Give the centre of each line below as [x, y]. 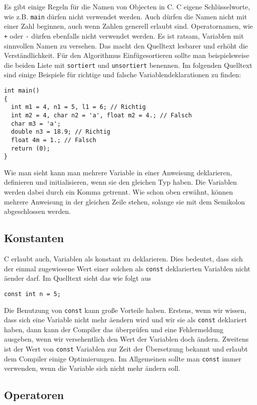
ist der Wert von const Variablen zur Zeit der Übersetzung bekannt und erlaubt [126, 349]
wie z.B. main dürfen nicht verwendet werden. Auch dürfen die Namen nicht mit [126, 16]
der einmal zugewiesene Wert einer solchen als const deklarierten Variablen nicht [127, 268]
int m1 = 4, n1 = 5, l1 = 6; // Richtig [78, 107]
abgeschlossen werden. [37, 211]
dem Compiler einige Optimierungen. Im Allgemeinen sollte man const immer [123, 358]
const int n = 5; [32, 294]
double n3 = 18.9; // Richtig [61, 132]
